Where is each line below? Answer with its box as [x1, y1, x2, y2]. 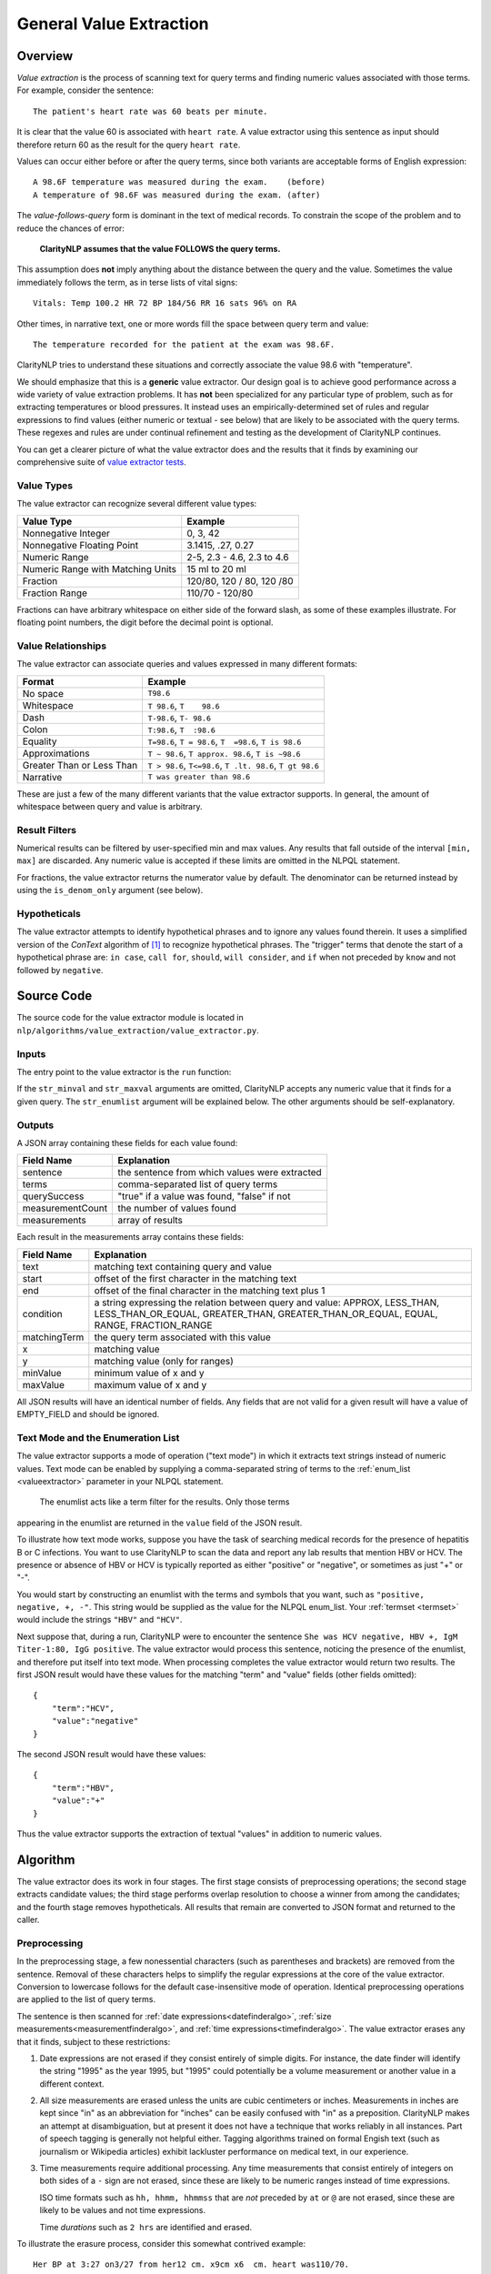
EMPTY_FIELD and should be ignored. [16, 1409, 160, 1420]
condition [22, 1307, 63, 1320]
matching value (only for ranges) [94, 1354, 234, 1367]
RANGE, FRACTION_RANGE [94, 1319, 213, 1332]
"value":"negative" [51, 1716, 139, 1726]
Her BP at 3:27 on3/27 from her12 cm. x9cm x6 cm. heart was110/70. [33, 2259, 350, 2269]
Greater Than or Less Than [22, 759, 138, 771]
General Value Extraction [16, 14, 209, 34]
